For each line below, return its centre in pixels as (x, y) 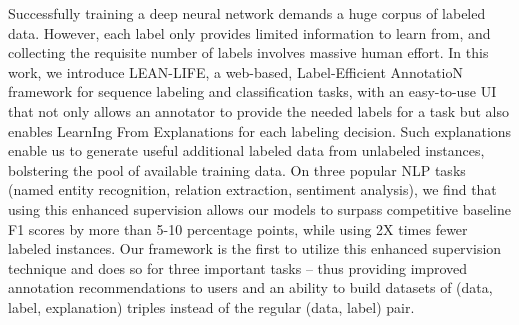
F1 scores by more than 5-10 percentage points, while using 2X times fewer (238, 228)
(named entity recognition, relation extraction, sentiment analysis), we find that (252, 189)
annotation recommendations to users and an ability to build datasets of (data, (250, 287)
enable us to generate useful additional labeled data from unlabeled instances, (246, 150)
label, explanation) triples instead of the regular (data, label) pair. (211, 306)
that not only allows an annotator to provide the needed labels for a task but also (258, 110)
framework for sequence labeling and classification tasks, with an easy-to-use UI (252, 91)
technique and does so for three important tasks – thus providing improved (238, 267)
